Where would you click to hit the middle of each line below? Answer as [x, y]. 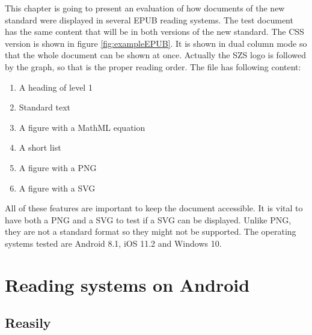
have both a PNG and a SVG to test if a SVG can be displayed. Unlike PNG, [148, 219]
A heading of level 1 [56, 87]
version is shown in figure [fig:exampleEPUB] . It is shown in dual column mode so [156, 43]
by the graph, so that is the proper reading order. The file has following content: [153, 66]
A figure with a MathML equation [82, 127]
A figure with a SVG [57, 188]
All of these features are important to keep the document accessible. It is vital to [154, 208]
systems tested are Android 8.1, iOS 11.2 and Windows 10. [113, 243]
